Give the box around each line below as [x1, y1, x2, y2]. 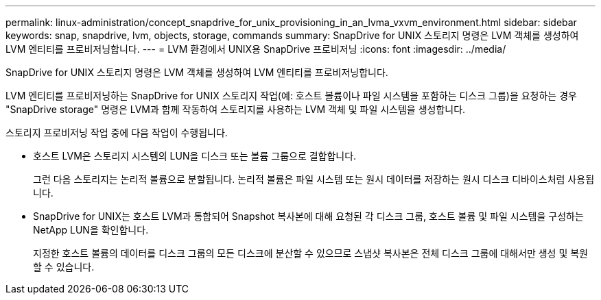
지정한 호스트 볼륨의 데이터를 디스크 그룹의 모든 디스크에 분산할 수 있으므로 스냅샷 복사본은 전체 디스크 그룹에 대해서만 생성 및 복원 [33, 247, 588, 259]
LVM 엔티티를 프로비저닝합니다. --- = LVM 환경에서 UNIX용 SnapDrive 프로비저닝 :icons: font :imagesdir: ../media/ [5, 43, 506, 55]
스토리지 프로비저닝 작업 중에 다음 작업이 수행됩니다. [5, 127, 228, 138]
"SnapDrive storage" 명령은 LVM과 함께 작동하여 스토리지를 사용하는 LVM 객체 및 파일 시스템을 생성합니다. [5, 103, 466, 115]
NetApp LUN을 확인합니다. [33, 224, 149, 236]
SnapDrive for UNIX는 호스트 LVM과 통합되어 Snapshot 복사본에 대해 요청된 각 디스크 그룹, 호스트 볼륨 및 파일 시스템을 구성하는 [33, 210, 584, 222]
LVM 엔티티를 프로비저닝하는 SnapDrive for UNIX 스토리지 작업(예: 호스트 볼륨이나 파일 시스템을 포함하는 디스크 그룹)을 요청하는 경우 [5, 90, 577, 101]
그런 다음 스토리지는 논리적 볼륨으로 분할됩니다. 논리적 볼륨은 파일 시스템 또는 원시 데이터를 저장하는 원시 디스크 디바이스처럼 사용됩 [33, 173, 595, 185]
